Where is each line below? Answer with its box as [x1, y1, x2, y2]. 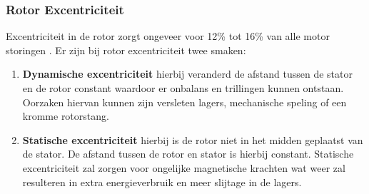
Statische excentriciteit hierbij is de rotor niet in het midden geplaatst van [22, 132, 363, 147]
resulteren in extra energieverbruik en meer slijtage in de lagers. [22, 174, 302, 189]
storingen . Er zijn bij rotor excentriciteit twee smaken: [6, 42, 246, 57]
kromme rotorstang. [22, 108, 109, 123]
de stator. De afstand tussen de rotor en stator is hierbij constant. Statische [22, 146, 354, 161]
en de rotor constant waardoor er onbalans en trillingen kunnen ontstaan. [22, 81, 344, 95]
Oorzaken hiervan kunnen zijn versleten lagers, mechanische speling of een [22, 94, 347, 109]
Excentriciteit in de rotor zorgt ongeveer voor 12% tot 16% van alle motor [6, 29, 330, 44]
